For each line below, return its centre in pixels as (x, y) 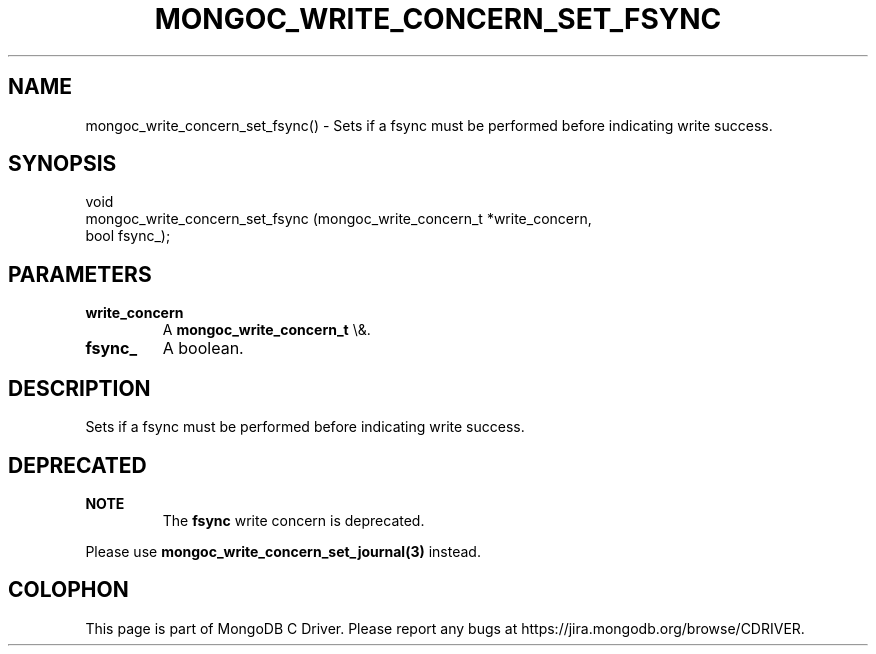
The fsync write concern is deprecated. (293, 520)
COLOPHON (68, 590)
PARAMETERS (80, 274)
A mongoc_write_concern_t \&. (266, 330)
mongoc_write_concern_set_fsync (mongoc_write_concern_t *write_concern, (338, 219)
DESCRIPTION (79, 388)
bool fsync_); (128, 236)
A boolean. (203, 348)
